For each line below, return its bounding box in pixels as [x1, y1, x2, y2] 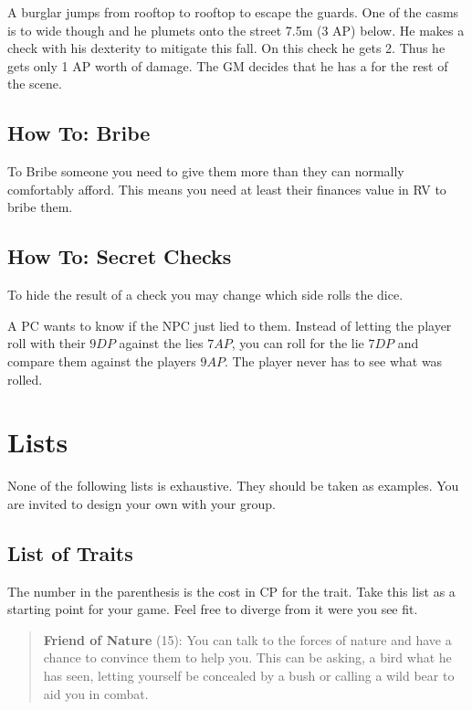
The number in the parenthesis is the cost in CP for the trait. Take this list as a [7, 581, 456, 600]
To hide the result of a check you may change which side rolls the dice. [7, 285, 404, 304]
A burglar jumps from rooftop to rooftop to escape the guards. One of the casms [7, 3, 459, 21]
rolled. [7, 369, 43, 388]
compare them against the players [7, 351, 196, 370]
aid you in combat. [43, 684, 149, 703]
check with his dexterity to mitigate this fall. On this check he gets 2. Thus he [7, 38, 446, 58]
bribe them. [7, 197, 73, 217]
